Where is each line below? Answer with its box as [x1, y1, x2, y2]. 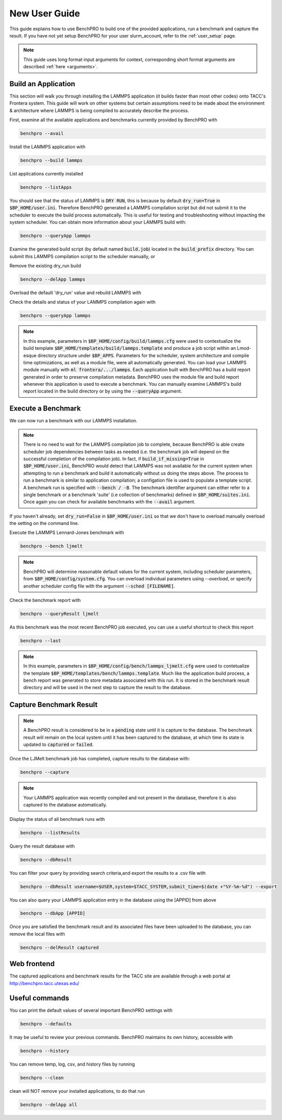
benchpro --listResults [20, 830, 80, 836]
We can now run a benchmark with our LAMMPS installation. [9, 418, 138, 424]
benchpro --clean [20, 1075, 64, 1080]
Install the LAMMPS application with [9, 144, 86, 150]
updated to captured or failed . [23, 741, 94, 748]
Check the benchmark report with [9, 597, 81, 603]
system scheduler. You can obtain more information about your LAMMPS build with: [9, 219, 187, 225]
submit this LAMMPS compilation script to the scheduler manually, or [9, 253, 155, 259]
